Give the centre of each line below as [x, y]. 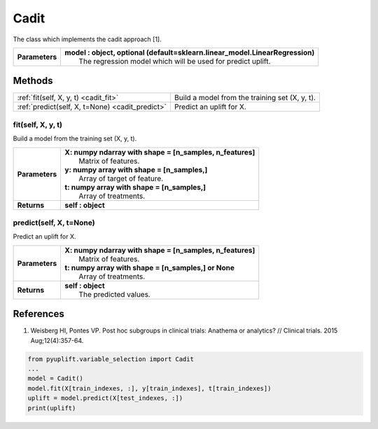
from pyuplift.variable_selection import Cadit [111, 359]
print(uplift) [52, 408]
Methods [33, 81]
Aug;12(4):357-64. [57, 340]
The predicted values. [114, 294]
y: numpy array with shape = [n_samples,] [136, 169]
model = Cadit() [56, 379]
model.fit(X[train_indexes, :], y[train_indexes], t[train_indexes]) [149, 388]
